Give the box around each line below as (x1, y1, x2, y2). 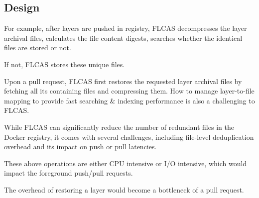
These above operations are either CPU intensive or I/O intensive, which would (4, 158, 247, 168)
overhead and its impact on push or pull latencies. (4, 141, 157, 152)
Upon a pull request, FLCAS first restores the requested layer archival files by (4, 76, 242, 86)
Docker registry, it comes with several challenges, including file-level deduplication (4, 131, 254, 142)
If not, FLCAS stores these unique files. (4, 59, 125, 69)
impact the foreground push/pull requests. (4, 168, 133, 178)
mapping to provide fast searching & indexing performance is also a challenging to (4, 95, 255, 105)
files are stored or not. (4, 42, 71, 53)
